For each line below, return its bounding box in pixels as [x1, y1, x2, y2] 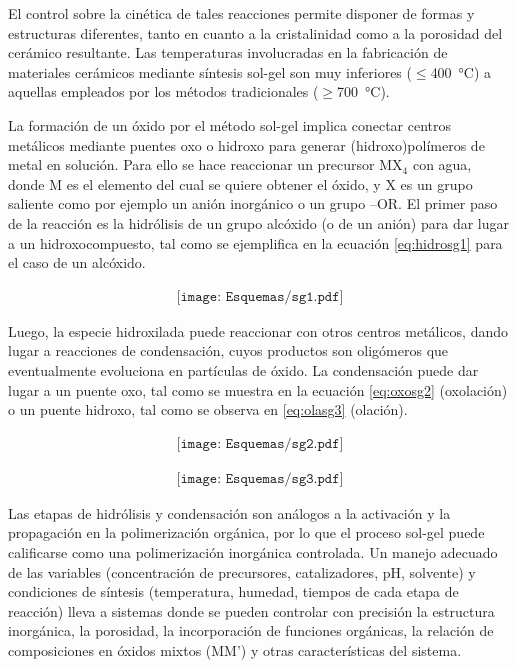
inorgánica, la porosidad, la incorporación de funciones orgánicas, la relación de [8, 620, 494, 641]
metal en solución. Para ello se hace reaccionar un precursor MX [8, 154, 403, 175]
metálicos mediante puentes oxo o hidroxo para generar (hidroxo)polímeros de [8, 134, 485, 155]
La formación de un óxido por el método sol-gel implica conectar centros [8, 114, 452, 135]
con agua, [412, 154, 472, 175]
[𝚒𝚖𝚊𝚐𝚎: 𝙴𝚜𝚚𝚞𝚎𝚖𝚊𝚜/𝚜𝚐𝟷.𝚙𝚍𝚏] [176, 289, 344, 304]
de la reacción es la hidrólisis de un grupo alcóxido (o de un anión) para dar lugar [8, 212, 510, 233]
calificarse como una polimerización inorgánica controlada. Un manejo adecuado [8, 541, 498, 562]
